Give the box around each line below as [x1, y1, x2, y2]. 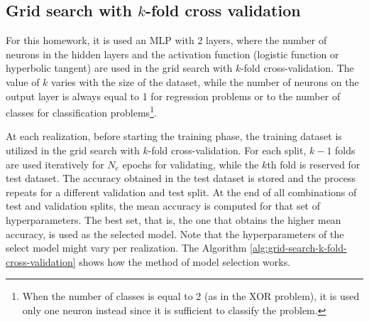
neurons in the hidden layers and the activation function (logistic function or [6, 46, 339, 61]
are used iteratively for [6, 156, 104, 171]
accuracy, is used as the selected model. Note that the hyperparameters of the [6, 226, 344, 241]
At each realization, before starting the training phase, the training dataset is [6, 129, 342, 144]
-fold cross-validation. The [241, 60, 354, 75]
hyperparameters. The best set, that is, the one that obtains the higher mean [6, 212, 341, 227]
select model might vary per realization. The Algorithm [6, 240, 247, 255]
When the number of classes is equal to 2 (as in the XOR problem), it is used [22, 289, 360, 304]
